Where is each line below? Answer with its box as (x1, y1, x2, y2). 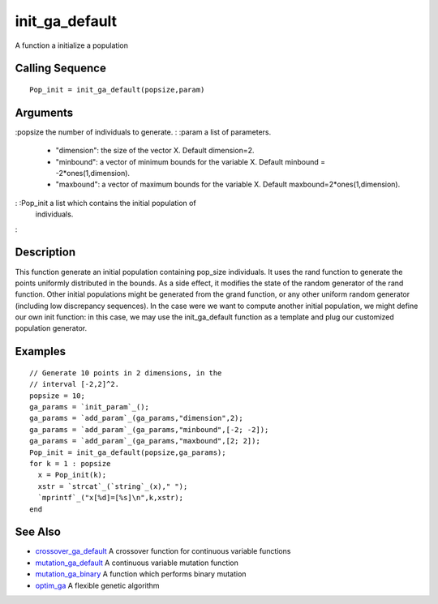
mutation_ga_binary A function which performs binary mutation (35, 569, 247, 579)
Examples (15, 345, 67, 358)
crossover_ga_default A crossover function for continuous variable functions (35, 546, 291, 556)
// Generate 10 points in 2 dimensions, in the (29, 368, 222, 377)
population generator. (15, 323, 88, 333)
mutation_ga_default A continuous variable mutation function (35, 558, 239, 568)
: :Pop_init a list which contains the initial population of (15, 198, 196, 208)
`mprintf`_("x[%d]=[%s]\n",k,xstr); (37, 493, 184, 503)
